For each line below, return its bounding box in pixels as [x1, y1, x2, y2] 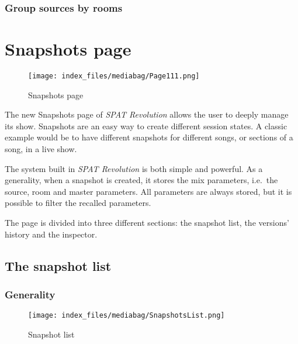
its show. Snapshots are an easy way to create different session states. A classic [5, 119, 287, 132]
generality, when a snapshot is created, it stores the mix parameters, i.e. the [5, 174, 278, 186]
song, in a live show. [5, 143, 77, 154]
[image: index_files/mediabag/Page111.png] [28, 71, 200, 80]
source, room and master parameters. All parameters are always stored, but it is [5, 185, 292, 197]
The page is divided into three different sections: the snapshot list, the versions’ [5, 216, 289, 228]
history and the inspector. [5, 228, 98, 240]
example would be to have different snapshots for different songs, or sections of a [5, 131, 293, 143]
